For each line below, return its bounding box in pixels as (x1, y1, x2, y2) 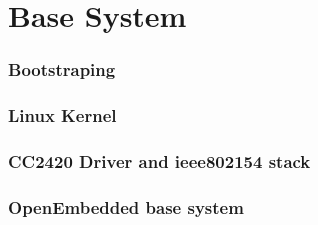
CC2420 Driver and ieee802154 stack (8, 148, 311, 173)
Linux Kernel (8, 103, 117, 128)
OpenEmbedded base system (8, 194, 244, 219)
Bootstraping (8, 57, 116, 82)
